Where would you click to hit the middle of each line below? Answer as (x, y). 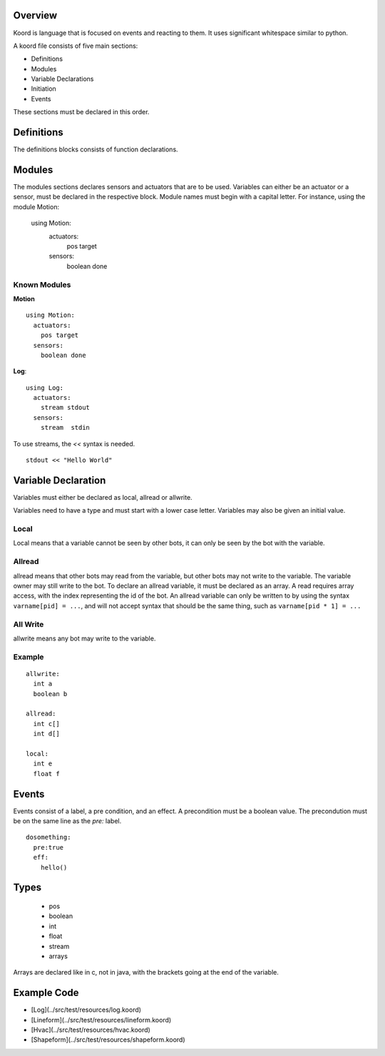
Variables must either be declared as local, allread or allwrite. (103, 497)
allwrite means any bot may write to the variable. (84, 638)
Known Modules (42, 284)
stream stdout (65, 408)
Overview (35, 15)
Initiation (43, 89)
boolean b (50, 694)
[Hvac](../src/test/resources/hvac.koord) (91, 1030)
